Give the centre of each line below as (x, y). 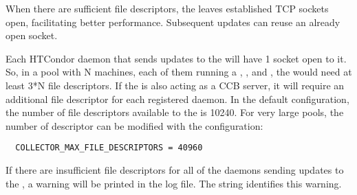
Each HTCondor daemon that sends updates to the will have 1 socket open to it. (176, 58)
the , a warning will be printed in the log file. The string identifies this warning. (174, 183)
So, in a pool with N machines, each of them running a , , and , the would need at (179, 72)
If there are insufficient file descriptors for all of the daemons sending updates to (175, 170)
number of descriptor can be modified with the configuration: (134, 125)
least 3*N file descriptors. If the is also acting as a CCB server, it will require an (175, 85)
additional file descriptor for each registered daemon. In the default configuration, (177, 99)
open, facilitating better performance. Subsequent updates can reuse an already (173, 22)
